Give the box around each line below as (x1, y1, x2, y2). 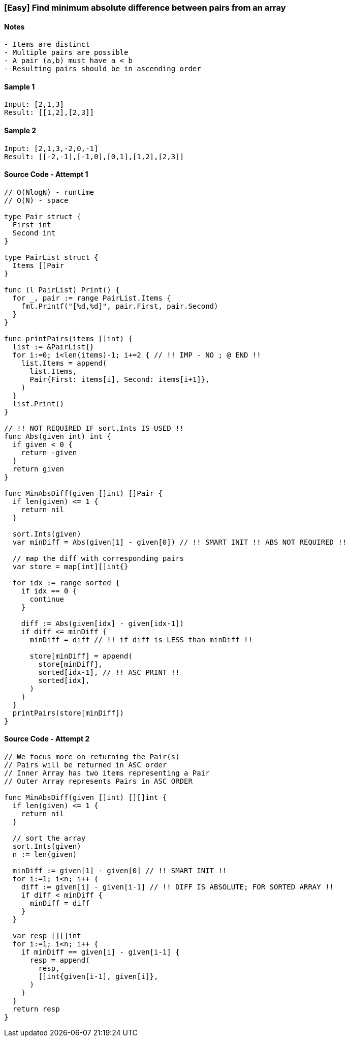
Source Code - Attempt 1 (4, 170, 88, 179)
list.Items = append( (21, 359, 107, 367)
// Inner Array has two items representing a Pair (4, 769, 210, 778)
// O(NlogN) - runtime (4, 188, 94, 196)
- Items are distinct (4, 40, 90, 49)
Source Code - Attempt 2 (4, 734, 90, 743)
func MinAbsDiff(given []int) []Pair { (4, 489, 163, 497)
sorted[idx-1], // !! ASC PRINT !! (38, 668, 180, 676)
